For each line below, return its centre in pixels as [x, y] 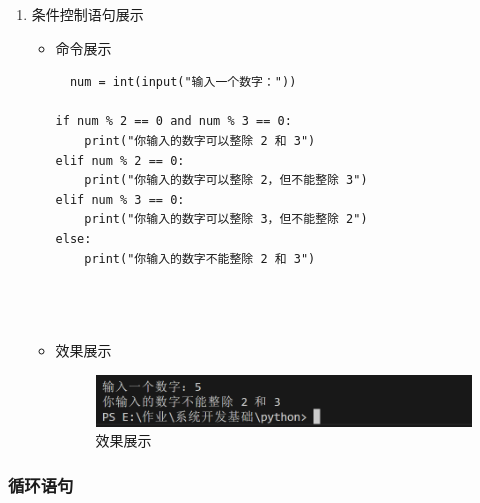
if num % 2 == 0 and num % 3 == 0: [173, 121]
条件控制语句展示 [87, 14]
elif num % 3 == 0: [120, 199]
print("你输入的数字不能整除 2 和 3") [200, 258]
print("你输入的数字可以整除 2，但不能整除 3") [226, 180]
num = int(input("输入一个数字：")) [183, 82]
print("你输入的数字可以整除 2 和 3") [200, 140]
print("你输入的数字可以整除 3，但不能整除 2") [226, 219]
